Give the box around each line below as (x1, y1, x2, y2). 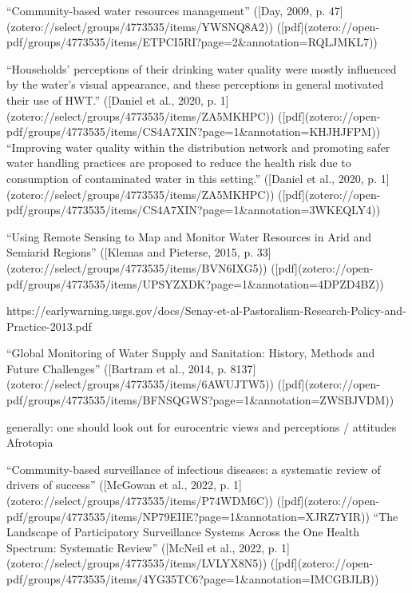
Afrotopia (6, 434, 53, 451)
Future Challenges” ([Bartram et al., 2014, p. (6, 360, 227, 376)
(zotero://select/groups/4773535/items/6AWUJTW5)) (6, 376, 274, 392)
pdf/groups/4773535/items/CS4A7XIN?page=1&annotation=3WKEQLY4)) (6, 201, 381, 218)
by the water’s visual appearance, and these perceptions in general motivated (6, 76, 384, 93)
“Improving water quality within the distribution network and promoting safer (6, 138, 390, 155)
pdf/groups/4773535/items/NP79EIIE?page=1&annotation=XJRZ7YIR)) (6, 507, 370, 524)
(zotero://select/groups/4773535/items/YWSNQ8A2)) (6, 18, 273, 34)
